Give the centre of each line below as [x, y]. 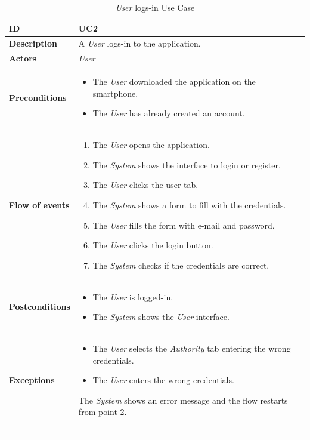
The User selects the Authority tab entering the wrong [192, 348]
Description [33, 43]
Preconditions [38, 97]
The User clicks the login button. [153, 245]
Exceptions [32, 380]
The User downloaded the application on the [174, 81]
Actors [23, 58]
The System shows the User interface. [161, 317]
